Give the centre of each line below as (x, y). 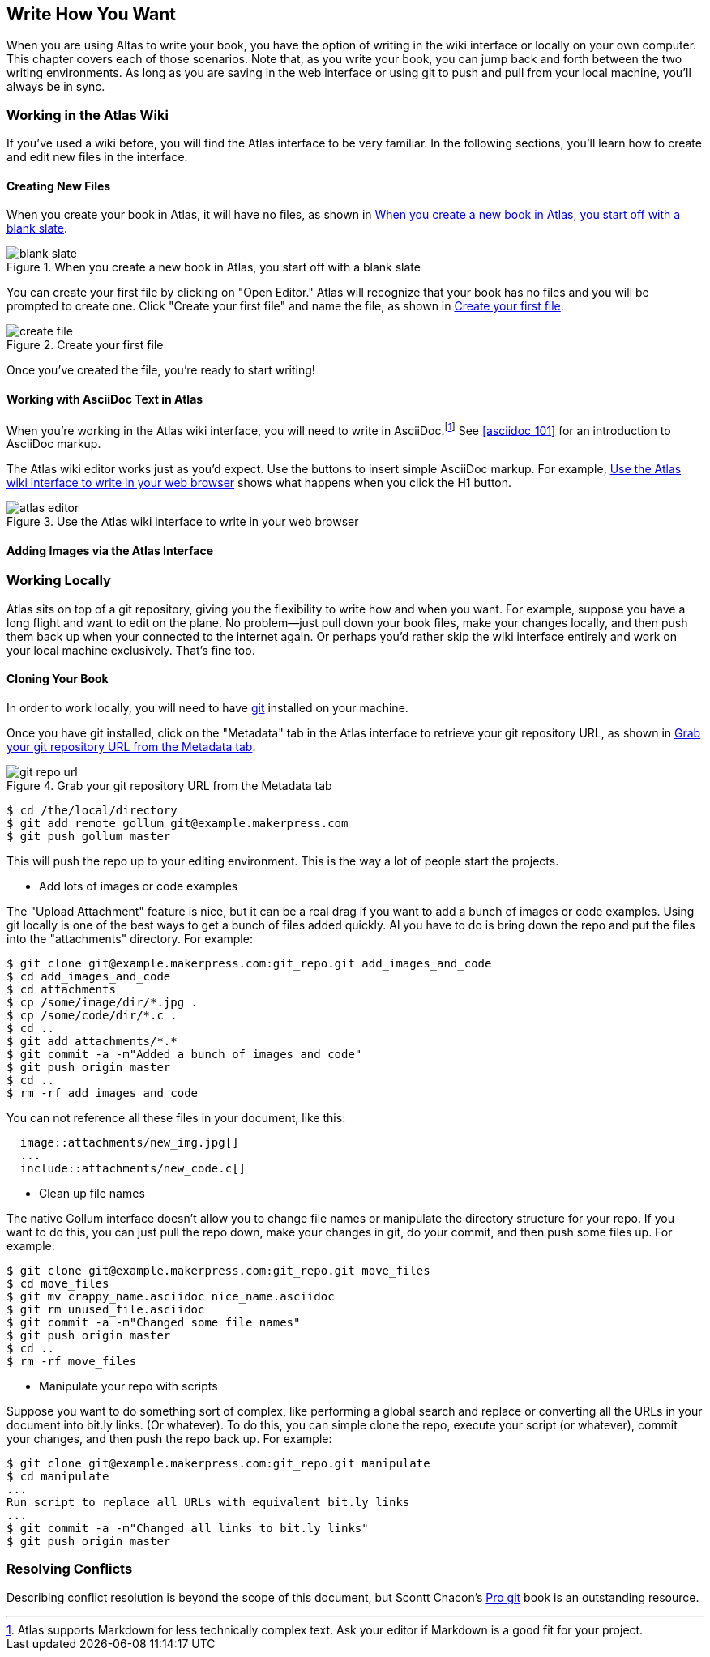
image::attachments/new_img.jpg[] (129, 1143)
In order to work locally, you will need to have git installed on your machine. (207, 708)
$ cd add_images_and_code (89, 977)
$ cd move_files (58, 1284)
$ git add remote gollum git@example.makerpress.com (177, 824)
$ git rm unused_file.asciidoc (106, 1310)
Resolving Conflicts (70, 1569)
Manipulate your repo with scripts (128, 1386)
